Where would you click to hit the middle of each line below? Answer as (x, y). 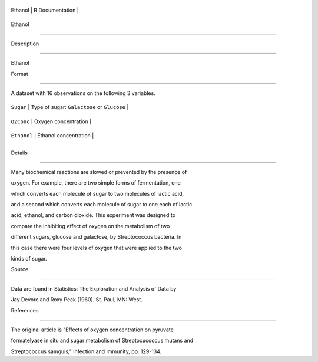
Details (19, 153)
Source (20, 269)
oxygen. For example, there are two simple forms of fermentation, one (96, 183)
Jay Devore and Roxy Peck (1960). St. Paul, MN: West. (77, 300)
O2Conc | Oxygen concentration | (51, 121)
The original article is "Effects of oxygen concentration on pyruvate (92, 330)
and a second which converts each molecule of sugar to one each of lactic (102, 205)
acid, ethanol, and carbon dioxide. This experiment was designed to (93, 215)
